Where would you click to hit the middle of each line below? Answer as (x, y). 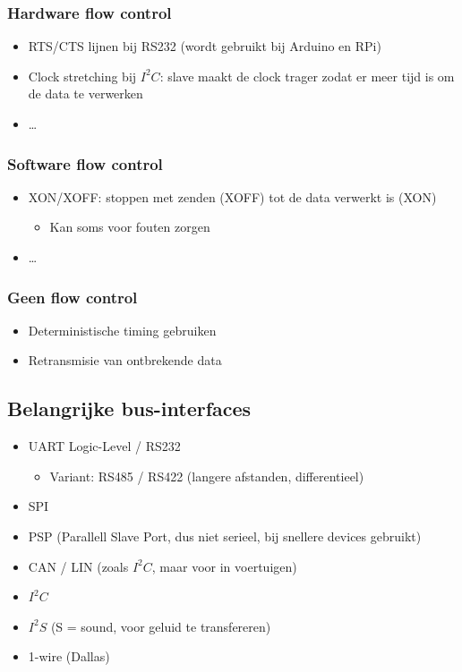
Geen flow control (73, 297)
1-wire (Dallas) (69, 656)
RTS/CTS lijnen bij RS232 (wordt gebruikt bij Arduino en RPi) (205, 46)
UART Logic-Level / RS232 (104, 446)
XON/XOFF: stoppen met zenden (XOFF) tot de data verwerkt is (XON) (232, 196)
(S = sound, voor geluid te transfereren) (161, 626)
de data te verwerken (86, 94)
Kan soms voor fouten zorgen (130, 227)
